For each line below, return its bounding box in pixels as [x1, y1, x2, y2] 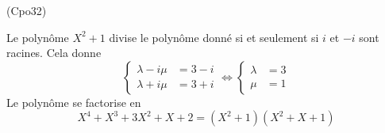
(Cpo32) [6, 2, 47, 18]
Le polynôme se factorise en [6, 93, 141, 110]
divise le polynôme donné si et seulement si [109, 28, 319, 45]
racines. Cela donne [6, 44, 102, 61]
